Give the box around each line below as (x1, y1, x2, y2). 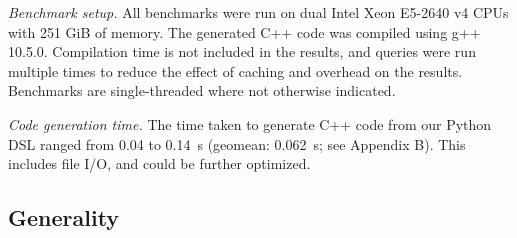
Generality (8, 202, 120, 233)
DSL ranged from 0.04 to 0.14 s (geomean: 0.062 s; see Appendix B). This (8, 133, 466, 154)
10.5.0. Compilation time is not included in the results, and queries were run (8, 41, 476, 62)
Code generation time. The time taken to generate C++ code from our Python (8, 113, 492, 134)
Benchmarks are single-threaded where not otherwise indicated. (8, 80, 396, 101)
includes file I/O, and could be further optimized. (8, 153, 311, 174)
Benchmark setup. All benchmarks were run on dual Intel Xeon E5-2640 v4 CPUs (8, 2, 509, 22)
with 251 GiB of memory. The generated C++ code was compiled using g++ (8, 21, 481, 42)
